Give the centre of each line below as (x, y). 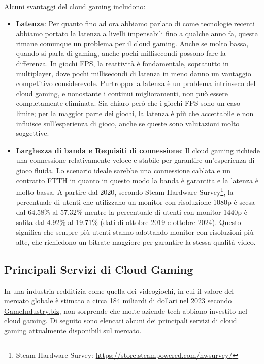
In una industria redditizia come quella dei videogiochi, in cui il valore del (119, 290)
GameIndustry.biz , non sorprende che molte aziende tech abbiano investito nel (126, 310)
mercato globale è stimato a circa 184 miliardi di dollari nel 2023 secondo (118, 301)
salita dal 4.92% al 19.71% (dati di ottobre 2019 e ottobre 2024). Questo (128, 222)
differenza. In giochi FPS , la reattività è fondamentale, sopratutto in (122, 63)
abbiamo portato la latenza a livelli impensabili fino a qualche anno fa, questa (137, 33)
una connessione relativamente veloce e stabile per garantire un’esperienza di (135, 160)
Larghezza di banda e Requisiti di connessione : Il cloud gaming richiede (138, 150)
